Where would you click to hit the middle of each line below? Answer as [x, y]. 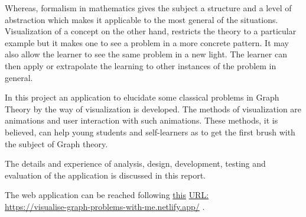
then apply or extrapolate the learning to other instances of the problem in [141, 65]
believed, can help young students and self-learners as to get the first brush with [150, 132]
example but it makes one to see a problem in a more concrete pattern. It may [147, 42]
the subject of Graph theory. [56, 143]
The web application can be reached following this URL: [107, 195]
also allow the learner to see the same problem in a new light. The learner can [146, 54]
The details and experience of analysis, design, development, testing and [135, 163]
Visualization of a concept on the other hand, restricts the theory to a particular [151, 31]
